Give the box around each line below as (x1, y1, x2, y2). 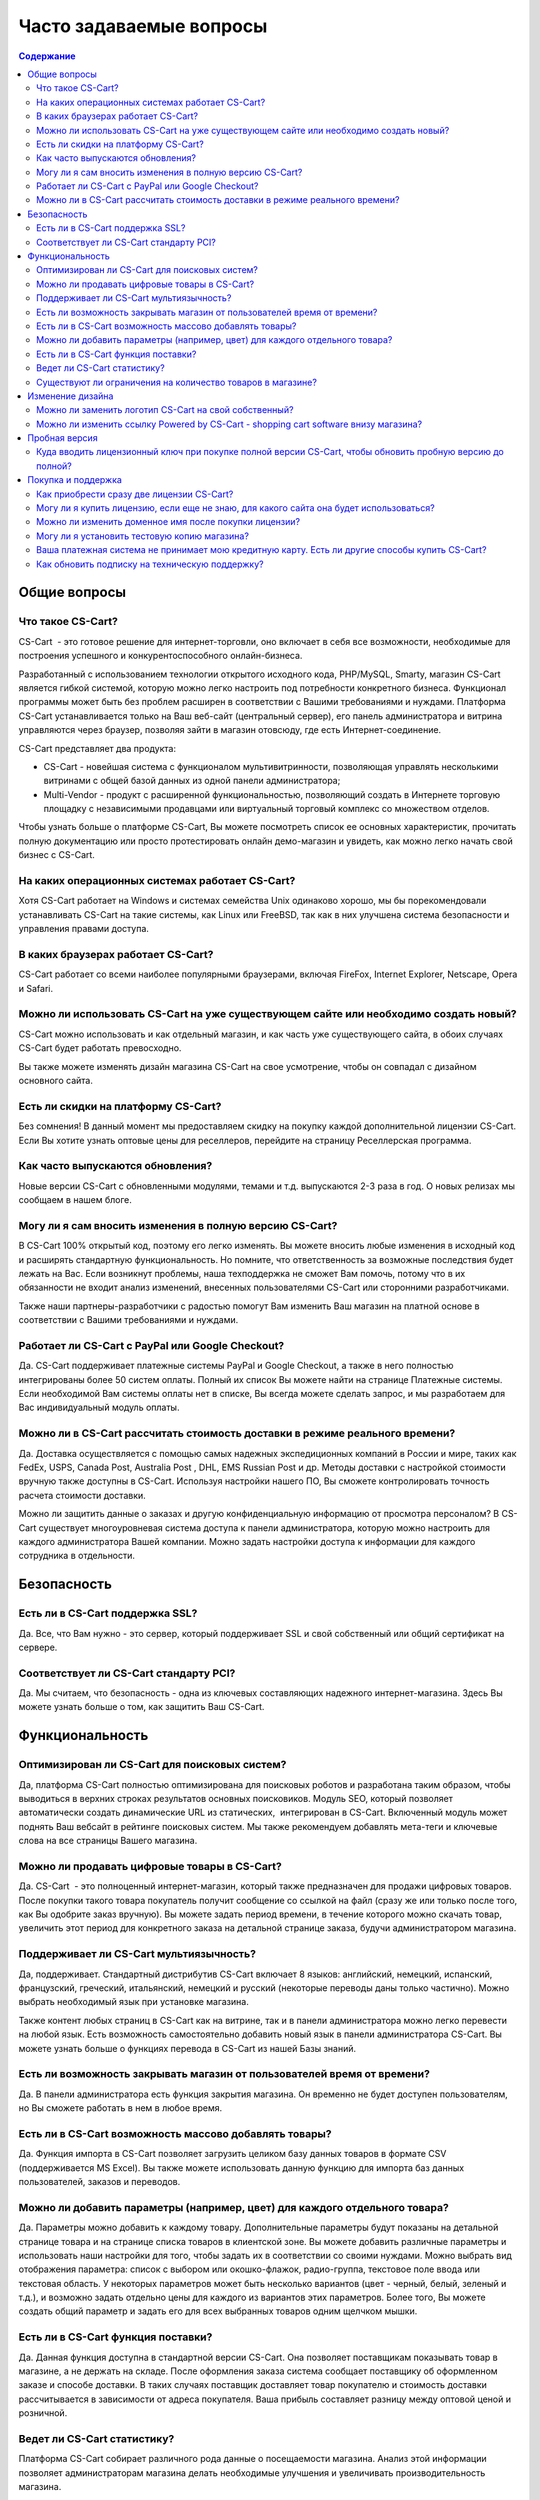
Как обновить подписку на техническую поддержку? (36, 558, 264, 570)
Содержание (18, 50, 76, 62)
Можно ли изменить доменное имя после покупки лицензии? (36, 516, 300, 528)
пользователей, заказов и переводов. (18, 2176, 181, 2187)
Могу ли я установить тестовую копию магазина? (36, 530, 250, 542)
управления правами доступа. (18, 923, 150, 935)
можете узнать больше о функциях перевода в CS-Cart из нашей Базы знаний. (18, 2042, 357, 2054)
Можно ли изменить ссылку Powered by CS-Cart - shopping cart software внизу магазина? (36, 418, 423, 430)
